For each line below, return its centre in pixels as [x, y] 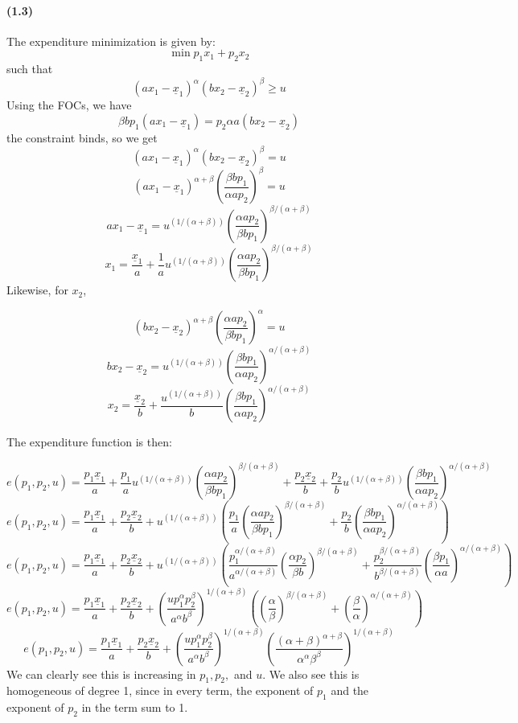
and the [350, 690]
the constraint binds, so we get [82, 137]
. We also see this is [311, 674]
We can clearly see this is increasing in [101, 674]
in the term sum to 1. [135, 707]
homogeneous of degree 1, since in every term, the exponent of [160, 690]
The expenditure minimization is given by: [111, 41]
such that [30, 69]
